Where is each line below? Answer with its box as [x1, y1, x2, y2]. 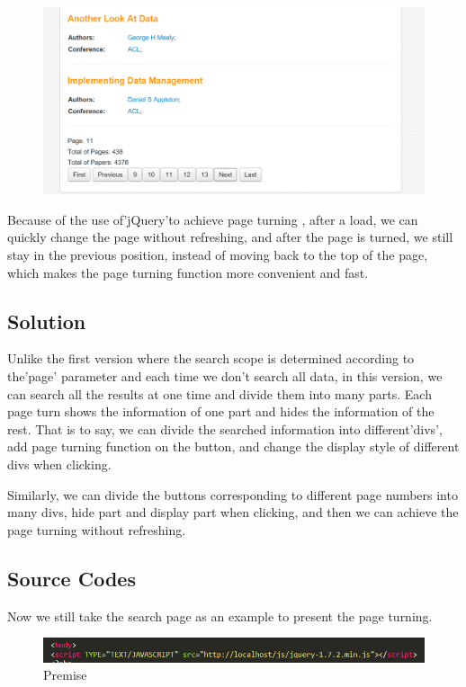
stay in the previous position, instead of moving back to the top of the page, [7, 245, 428, 264]
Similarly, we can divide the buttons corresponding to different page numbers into [7, 485, 458, 504]
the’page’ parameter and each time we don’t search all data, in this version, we [7, 367, 443, 386]
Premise [43, 665, 87, 684]
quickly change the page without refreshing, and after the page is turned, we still [7, 228, 453, 246]
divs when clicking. [7, 455, 112, 473]
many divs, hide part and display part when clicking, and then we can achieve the [7, 503, 459, 522]
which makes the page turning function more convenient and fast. [7, 263, 369, 281]
